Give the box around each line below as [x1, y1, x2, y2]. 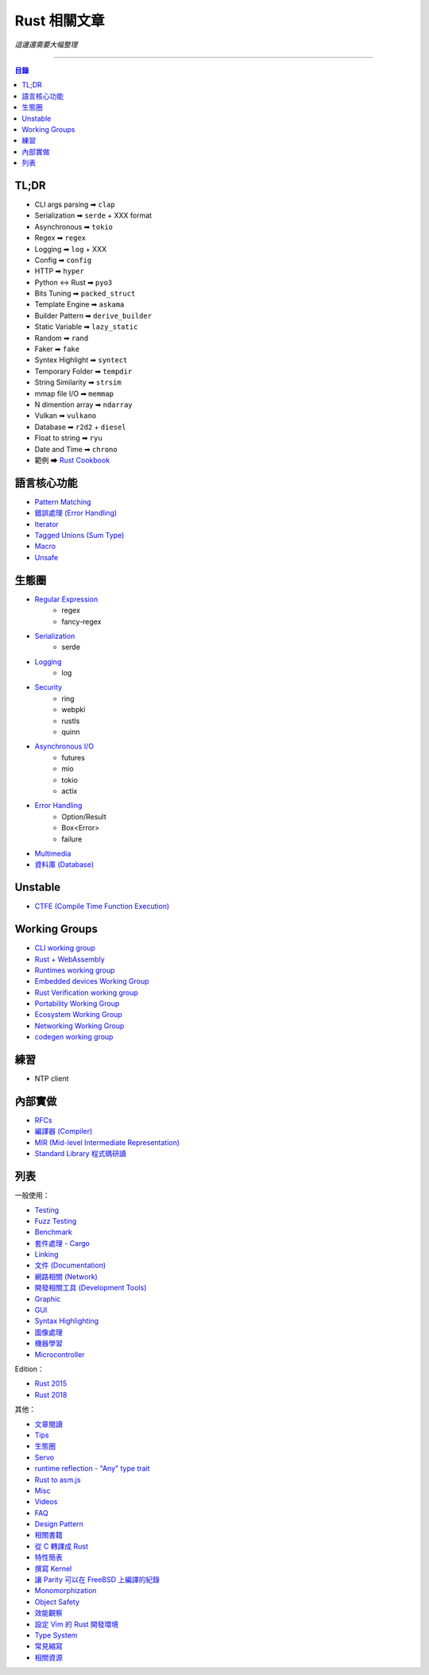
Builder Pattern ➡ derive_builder [34, 311, 153, 320]
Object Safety [34, 1597, 79, 1607]
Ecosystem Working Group [34, 1010, 122, 1019]
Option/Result [61, 811, 106, 822]
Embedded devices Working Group [34, 977, 150, 986]
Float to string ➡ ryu [34, 433, 102, 443]
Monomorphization [34, 1586, 97, 1596]
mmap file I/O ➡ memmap [34, 389, 114, 398]
